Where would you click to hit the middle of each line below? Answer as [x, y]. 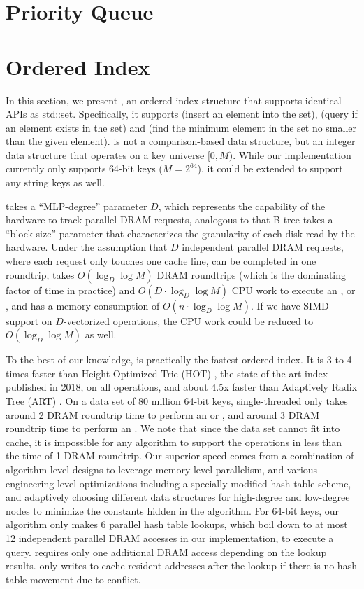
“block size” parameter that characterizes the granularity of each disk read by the [180, 233]
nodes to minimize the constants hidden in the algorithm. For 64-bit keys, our [173, 510]
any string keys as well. [55, 182]
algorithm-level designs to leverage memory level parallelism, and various [162, 469]
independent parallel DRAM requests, [263, 247]
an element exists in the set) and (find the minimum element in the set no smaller [181, 127]
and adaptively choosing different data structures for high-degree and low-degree [178, 497]
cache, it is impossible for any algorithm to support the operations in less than [174, 442]
